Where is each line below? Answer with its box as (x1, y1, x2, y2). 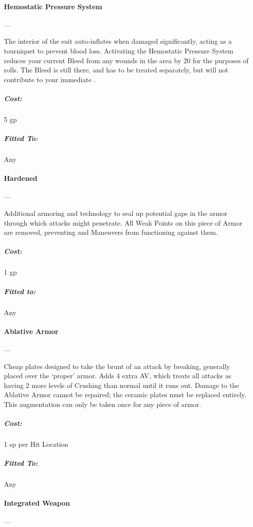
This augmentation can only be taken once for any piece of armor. (4, 399, 201, 409)
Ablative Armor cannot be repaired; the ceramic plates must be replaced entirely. (4, 389, 247, 400)
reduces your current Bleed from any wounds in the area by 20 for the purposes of (4, 55, 249, 65)
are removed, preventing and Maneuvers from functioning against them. (4, 227, 218, 237)
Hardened (4, 173, 37, 183)
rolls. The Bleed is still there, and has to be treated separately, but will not (4, 65, 229, 75)
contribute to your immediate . (4, 74, 96, 84)
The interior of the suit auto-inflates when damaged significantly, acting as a (4, 36, 232, 46)
